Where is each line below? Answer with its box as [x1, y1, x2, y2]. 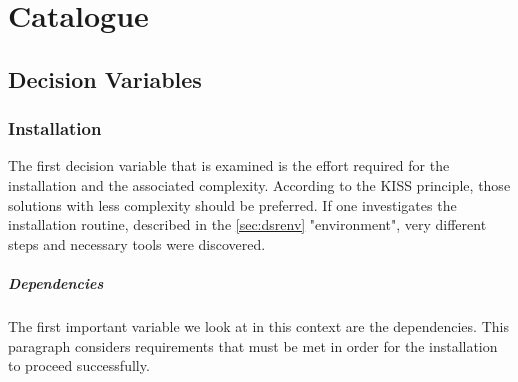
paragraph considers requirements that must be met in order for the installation [8, 335, 498, 356]
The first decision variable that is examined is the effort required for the [8, 155, 450, 176]
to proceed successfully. [8, 355, 150, 376]
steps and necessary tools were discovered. [8, 233, 266, 254]
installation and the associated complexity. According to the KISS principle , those [8, 174, 511, 195]
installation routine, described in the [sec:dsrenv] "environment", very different [8, 214, 487, 235]
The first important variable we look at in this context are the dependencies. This [8, 315, 509, 336]
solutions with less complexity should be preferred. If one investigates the [8, 194, 457, 215]
